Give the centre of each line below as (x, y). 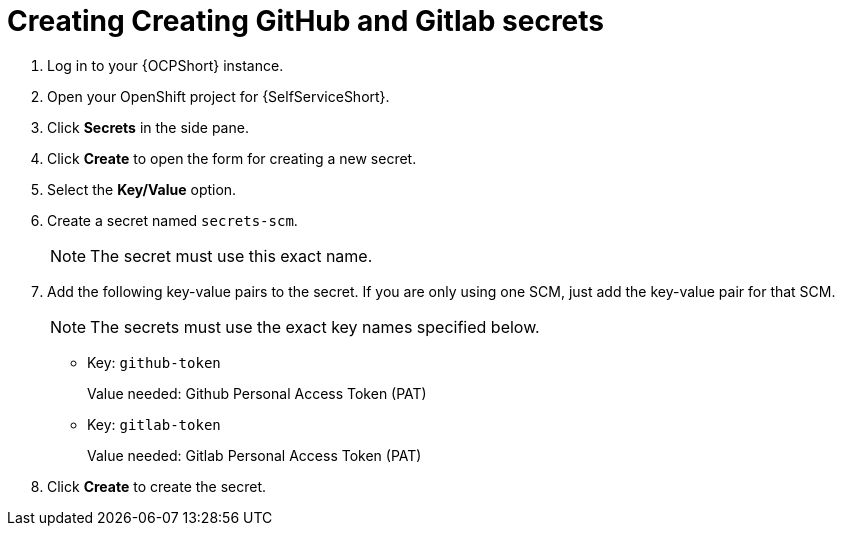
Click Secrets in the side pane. (148, 127)
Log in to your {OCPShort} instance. (165, 65)
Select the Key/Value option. (142, 189)
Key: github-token (154, 362)
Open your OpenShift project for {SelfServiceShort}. (218, 96)
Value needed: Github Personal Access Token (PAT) (257, 393)
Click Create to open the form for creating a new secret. (232, 158)
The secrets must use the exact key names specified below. (315, 326)
